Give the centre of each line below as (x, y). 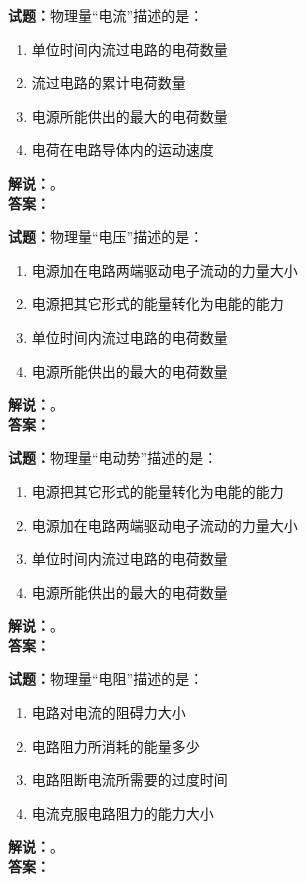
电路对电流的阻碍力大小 (108, 712)
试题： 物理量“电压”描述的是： (106, 236)
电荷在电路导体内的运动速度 (122, 149)
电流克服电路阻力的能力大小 (122, 812)
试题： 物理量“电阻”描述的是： (106, 678)
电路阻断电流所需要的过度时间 (129, 779)
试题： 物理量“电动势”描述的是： (113, 457)
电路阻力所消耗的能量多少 (115, 745)
